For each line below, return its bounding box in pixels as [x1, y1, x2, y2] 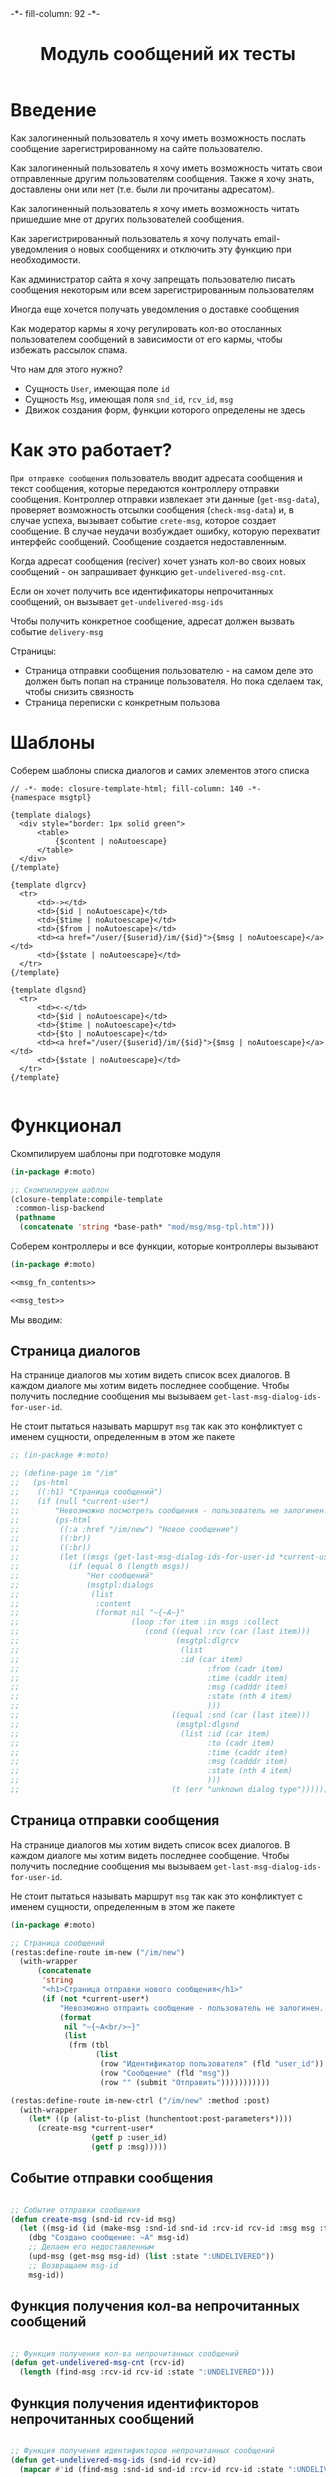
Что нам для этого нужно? [10, 363, 123, 375]
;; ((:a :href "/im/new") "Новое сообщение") [10, 1524, 240, 1534]
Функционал [10, 1115, 122, 1137]
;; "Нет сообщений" [10, 1570, 155, 1581]
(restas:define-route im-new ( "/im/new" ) [10, 1947, 186, 1957]
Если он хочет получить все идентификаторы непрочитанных [10, 585, 274, 597]
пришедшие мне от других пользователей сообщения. [10, 213, 245, 225]
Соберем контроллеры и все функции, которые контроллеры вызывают [10, 1240, 319, 1252]
